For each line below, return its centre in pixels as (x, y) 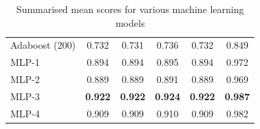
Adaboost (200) (43, 45)
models (130, 22)
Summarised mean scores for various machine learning (130, 9)
